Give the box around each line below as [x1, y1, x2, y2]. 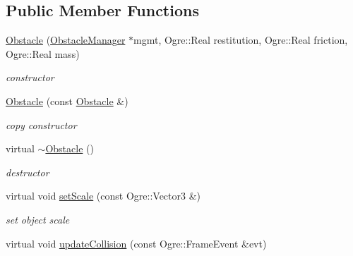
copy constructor [6, 117, 77, 132]
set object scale [6, 212, 70, 226]
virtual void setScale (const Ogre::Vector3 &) [6, 188, 201, 203]
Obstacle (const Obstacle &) [6, 93, 128, 108]
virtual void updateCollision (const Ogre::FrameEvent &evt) [6, 236, 267, 250]
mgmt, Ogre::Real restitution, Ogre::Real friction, [133, 32, 348, 47]
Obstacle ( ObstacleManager [6, 32, 126, 47]
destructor [6, 164, 49, 179]
